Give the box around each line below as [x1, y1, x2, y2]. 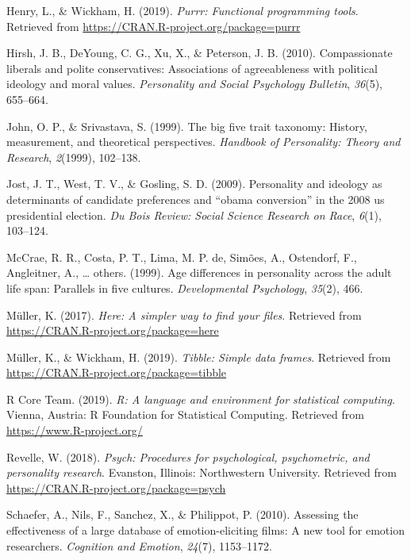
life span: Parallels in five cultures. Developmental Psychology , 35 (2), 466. [6, 279, 363, 296]
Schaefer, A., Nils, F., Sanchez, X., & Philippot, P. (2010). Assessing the [6, 506, 359, 523]
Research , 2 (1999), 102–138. [6, 148, 141, 165]
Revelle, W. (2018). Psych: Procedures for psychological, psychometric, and [6, 448, 370, 465]
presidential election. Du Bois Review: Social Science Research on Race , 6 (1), [6, 206, 382, 223]
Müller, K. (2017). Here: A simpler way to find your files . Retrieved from [6, 306, 362, 323]
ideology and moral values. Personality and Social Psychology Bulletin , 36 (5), [6, 75, 383, 92]
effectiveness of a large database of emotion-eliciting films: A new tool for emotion [6, 522, 405, 539]
